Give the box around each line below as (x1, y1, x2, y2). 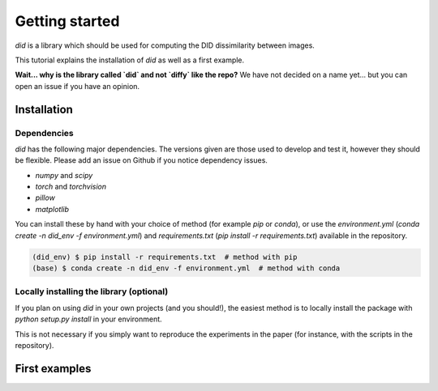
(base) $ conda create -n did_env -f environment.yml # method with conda (32, 263, 341, 273)
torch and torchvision (35, 182, 107, 192)
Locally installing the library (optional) (15, 286, 169, 297)
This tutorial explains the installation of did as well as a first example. (15, 55, 245, 65)
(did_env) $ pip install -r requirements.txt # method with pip (32, 252, 298, 261)
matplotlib (35, 204, 69, 214)
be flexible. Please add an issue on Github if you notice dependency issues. (15, 155, 268, 165)
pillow (35, 193, 56, 202)
